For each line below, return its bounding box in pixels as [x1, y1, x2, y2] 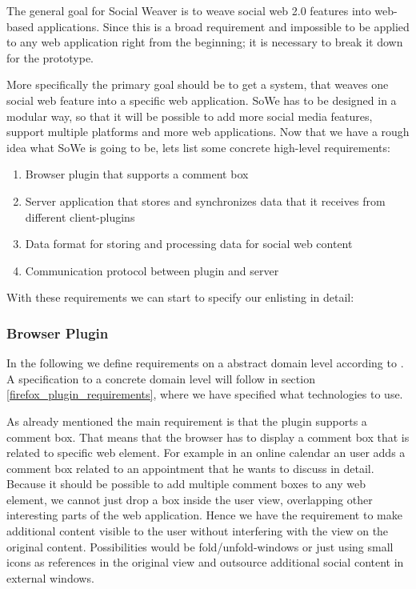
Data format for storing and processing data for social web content [25, 235, 353, 252]
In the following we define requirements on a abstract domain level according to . [6, 355, 404, 371]
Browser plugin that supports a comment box [25, 166, 249, 182]
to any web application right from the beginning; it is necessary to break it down [6, 34, 403, 50]
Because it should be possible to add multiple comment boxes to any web [6, 475, 366, 492]
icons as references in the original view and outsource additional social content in [6, 554, 404, 571]
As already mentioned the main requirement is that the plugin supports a [6, 412, 367, 429]
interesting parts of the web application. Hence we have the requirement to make [6, 507, 402, 523]
